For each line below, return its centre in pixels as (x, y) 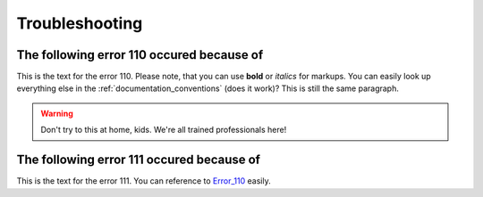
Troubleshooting (80, 23)
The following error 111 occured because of (139, 160)
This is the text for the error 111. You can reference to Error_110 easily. (144, 181)
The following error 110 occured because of (140, 55)
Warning (57, 113)
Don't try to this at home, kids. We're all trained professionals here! (164, 130)
